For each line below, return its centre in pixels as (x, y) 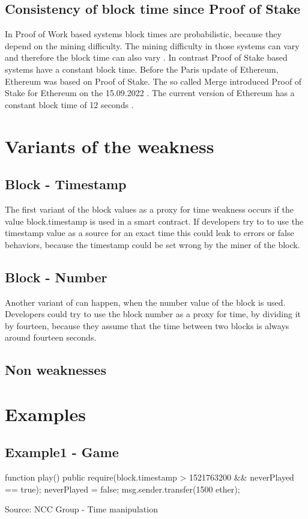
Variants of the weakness (110, 146)
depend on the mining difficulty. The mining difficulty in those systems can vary (152, 45)
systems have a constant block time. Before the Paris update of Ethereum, (142, 69)
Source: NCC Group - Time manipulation (81, 509)
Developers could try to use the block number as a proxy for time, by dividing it (153, 314)
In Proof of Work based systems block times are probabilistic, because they (143, 34)
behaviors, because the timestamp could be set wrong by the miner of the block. (152, 244)
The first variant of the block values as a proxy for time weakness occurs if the (149, 209)
